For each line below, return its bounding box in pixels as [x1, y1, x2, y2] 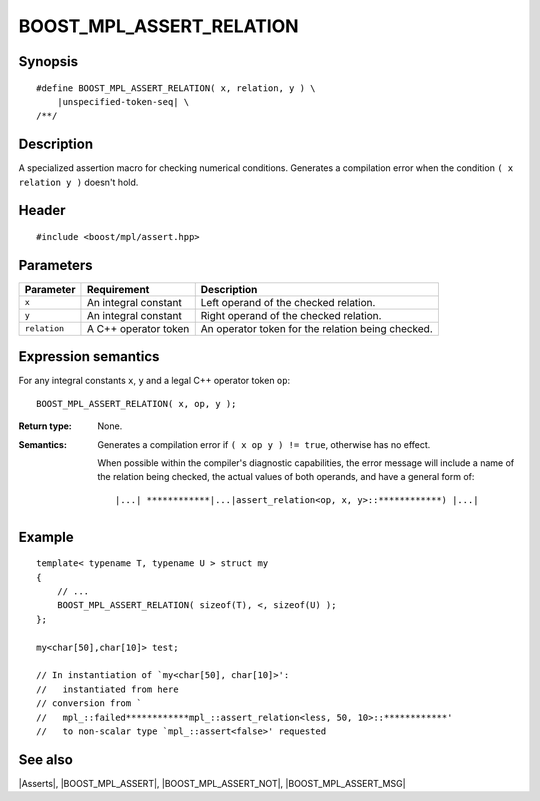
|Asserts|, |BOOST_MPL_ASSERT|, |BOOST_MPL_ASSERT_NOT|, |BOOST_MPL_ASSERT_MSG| [18, 777, 406, 789]
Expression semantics [18, 348, 160, 365]
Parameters [18, 256, 93, 274]
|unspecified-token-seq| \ [56, 96, 190, 107]
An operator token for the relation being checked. [200, 321, 434, 335]
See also [18, 751, 74, 768]
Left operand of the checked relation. [200, 295, 376, 309]
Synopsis [18, 53, 79, 70]
